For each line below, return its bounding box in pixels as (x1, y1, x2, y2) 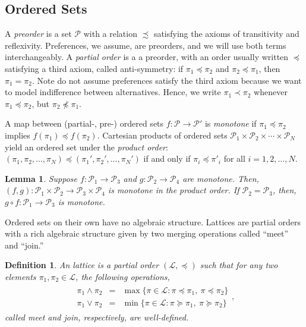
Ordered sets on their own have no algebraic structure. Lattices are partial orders (5, 215, 301, 228)
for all (223, 152, 245, 165)
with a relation (83, 27, 137, 40)
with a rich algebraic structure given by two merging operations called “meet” (5, 227, 289, 240)
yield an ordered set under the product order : (5, 140, 168, 153)
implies (5, 128, 30, 141)
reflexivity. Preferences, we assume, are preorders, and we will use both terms (5, 39, 286, 51)
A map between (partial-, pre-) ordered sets (5, 117, 164, 130)
